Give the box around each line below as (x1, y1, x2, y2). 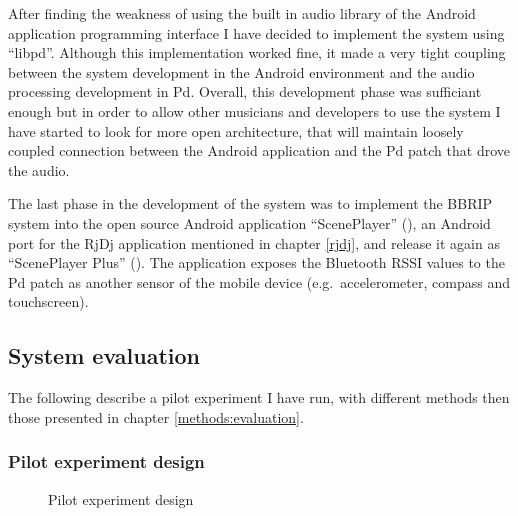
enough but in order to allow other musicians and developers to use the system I (8, 100, 501, 121)
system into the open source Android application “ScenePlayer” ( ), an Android (8, 212, 491, 233)
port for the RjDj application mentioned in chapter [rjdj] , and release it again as (8, 232, 500, 253)
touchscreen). (8, 291, 89, 312)
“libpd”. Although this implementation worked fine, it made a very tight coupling (8, 42, 506, 63)
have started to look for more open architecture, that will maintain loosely (8, 120, 464, 141)
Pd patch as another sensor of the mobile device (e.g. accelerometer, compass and (8, 271, 510, 292)
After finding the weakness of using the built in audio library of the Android (8, 3, 476, 23)
